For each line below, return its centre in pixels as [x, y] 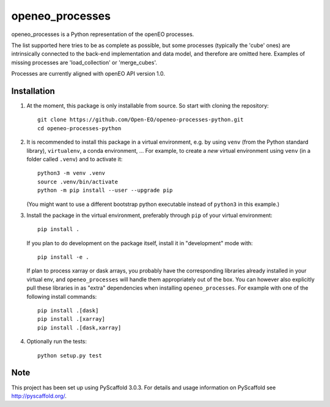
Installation [33, 91]
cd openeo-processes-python [79, 128]
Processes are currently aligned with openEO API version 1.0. [88, 74]
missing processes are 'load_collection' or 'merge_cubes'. [84, 62]
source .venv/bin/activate [78, 182]
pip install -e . [63, 257]
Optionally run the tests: [57, 342]
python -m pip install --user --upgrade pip [105, 190]
